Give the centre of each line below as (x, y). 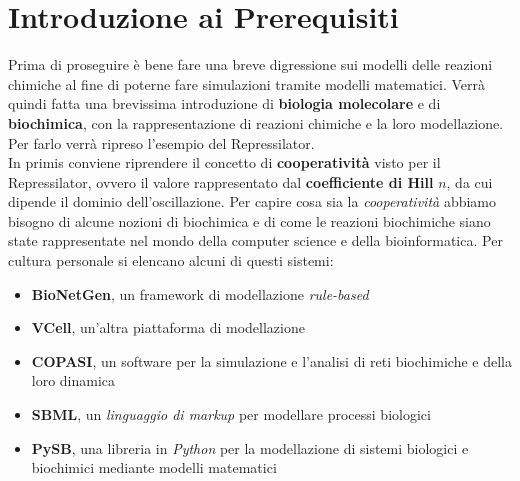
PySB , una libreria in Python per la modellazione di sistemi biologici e (250, 447)
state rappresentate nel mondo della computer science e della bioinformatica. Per (255, 240)
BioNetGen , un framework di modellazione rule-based (200, 293)
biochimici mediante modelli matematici (154, 467)
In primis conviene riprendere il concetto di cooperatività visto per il (224, 162)
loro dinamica (73, 380)
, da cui (469, 181)
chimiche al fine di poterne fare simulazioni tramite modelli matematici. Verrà (247, 83)
